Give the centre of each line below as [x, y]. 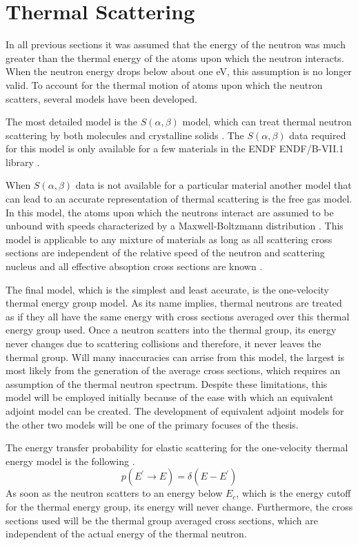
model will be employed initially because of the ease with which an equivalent [170, 397]
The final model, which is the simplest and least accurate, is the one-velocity [167, 289]
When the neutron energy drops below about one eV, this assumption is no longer [179, 71]
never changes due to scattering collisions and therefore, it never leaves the [163, 343]
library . [23, 162]
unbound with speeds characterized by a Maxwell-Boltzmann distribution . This [175, 226]
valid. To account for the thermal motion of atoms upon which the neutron [164, 84]
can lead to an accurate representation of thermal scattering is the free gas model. [179, 199]
